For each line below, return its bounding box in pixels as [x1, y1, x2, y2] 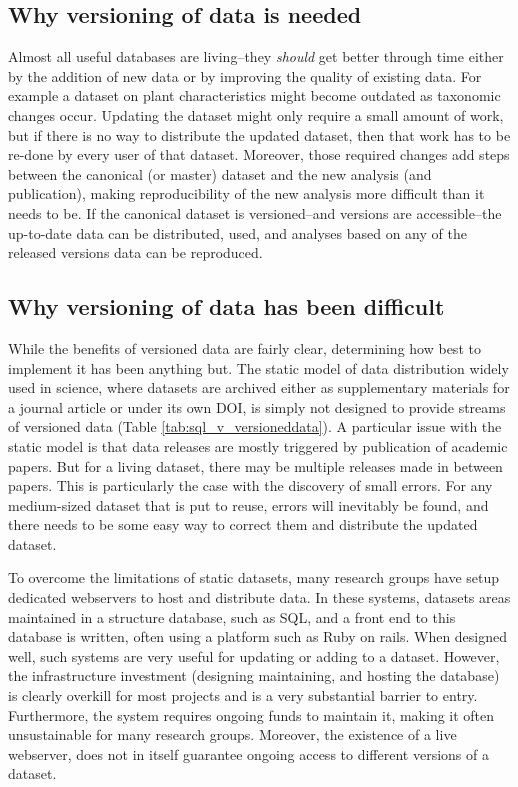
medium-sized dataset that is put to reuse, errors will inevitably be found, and [8, 494, 489, 515]
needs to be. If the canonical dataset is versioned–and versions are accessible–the [8, 202, 502, 223]
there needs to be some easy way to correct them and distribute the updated [8, 514, 478, 535]
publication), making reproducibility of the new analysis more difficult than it [8, 183, 485, 204]
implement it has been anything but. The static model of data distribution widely [8, 357, 509, 378]
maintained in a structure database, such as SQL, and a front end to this [8, 606, 456, 627]
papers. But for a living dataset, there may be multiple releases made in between [8, 455, 503, 476]
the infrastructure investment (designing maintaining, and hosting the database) [8, 665, 500, 686]
